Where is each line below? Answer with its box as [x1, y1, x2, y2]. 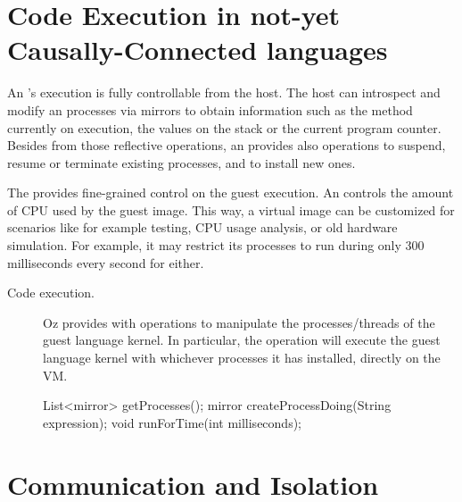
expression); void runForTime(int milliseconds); [43, 413, 301, 431]
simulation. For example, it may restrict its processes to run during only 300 [7, 236, 425, 255]
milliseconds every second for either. [7, 253, 204, 272]
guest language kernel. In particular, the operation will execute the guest [43, 330, 441, 349]
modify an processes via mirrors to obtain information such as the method [7, 100, 413, 119]
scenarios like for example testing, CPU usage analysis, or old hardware [7, 218, 398, 237]
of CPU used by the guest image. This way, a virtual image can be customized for [7, 200, 455, 219]
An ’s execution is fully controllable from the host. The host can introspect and [7, 83, 441, 102]
